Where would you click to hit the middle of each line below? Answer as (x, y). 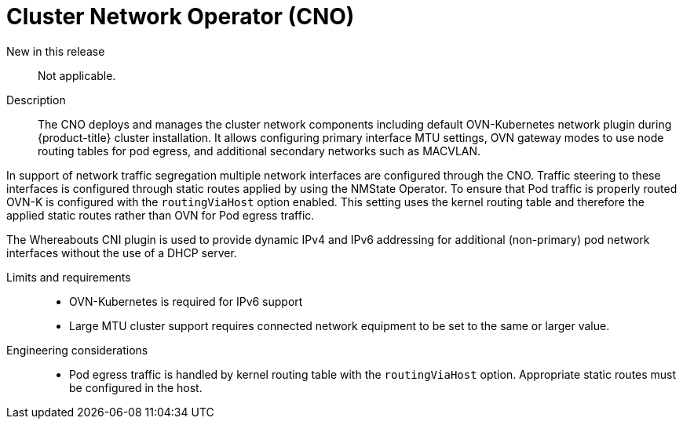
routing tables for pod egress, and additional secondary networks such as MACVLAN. (259, 151)
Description (36, 100)
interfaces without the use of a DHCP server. (122, 252)
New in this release (56, 51)
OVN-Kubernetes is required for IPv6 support (186, 301)
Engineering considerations (77, 350)
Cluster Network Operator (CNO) (181, 16)
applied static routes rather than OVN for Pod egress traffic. (161, 215)
